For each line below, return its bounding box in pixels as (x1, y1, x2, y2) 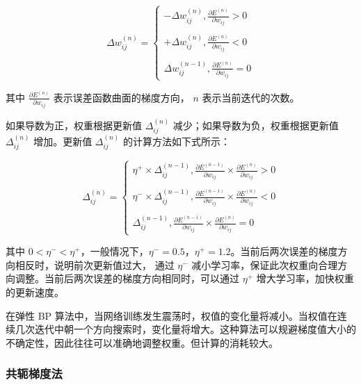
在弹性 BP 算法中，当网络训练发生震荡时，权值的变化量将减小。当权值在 (6, 308, 337, 322)
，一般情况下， (80, 244, 149, 259)
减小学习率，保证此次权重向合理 (191, 257, 338, 272)
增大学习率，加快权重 (256, 271, 354, 286)
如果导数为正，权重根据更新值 (6, 117, 142, 132)
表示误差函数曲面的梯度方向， (53, 90, 190, 104)
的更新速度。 (6, 285, 64, 299)
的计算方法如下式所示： (122, 133, 230, 148)
